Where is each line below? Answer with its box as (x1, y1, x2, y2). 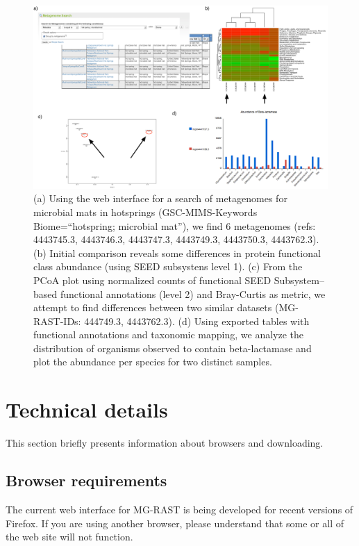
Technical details (6, 395, 168, 424)
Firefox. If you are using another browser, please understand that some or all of (6, 515, 344, 530)
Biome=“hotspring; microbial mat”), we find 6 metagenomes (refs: (33, 218, 316, 233)
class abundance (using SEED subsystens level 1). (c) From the (33, 259, 303, 274)
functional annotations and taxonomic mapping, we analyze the (33, 327, 304, 342)
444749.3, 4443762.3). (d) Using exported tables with (84, 313, 310, 328)
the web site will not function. (6, 529, 133, 544)
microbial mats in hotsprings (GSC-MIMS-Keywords (33, 204, 258, 219)
